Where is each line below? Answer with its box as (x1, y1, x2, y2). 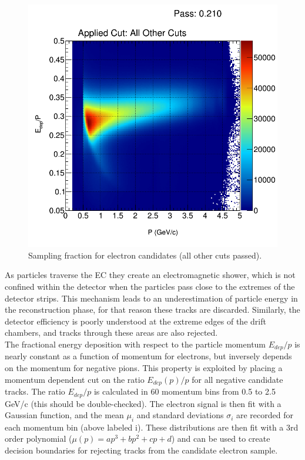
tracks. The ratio (5, 385, 65, 398)
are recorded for (236, 409, 293, 421)
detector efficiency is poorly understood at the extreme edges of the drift (5, 315, 266, 327)
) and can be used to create (171, 432, 270, 445)
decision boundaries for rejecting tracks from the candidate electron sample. (5, 444, 278, 456)
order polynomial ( (5, 432, 72, 445)
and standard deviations (136, 409, 224, 421)
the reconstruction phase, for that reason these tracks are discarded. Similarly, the (5, 303, 300, 316)
